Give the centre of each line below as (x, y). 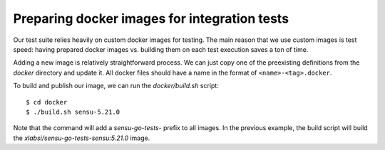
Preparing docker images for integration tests (151, 18)
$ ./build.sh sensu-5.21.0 (73, 112)
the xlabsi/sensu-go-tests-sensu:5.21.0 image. (82, 138)
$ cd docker (47, 102)
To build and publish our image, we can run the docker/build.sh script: (116, 86)
